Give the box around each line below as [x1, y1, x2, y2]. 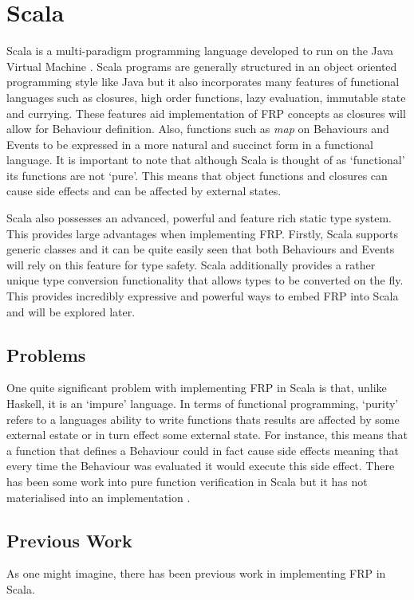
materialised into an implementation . [6, 488, 191, 505]
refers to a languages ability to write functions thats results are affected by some [6, 410, 400, 427]
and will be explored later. [6, 303, 136, 320]
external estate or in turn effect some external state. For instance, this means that [6, 426, 408, 443]
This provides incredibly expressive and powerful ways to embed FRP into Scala [6, 288, 399, 304]
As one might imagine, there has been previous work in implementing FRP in [6, 565, 386, 582]
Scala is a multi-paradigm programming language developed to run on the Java [6, 42, 394, 59]
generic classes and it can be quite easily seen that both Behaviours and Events [6, 241, 395, 257]
